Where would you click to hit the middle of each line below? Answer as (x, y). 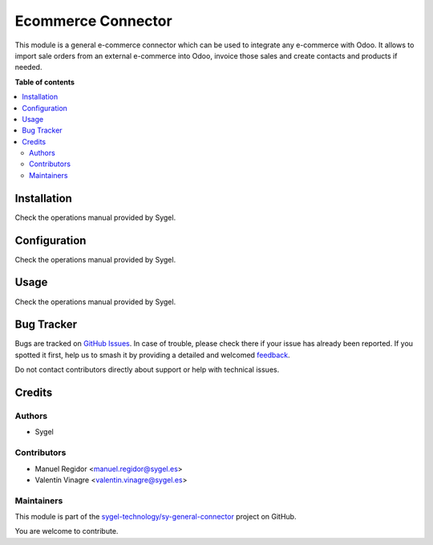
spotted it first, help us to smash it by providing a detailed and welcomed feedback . (152, 355)
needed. (28, 67)
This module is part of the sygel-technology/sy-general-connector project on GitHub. (156, 517)
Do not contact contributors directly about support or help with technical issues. (147, 370)
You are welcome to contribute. (67, 531)
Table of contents (45, 82)
